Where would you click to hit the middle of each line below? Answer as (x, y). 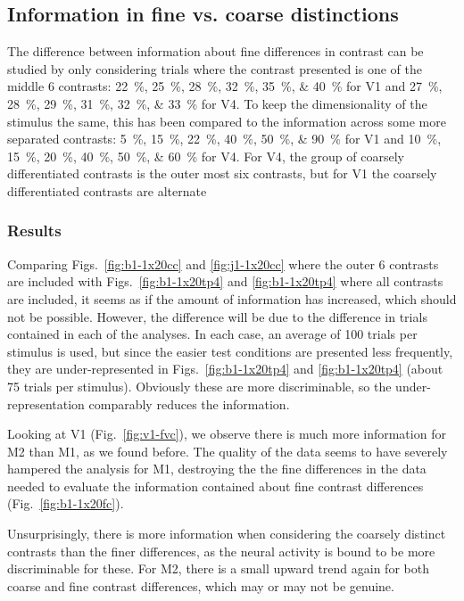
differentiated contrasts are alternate (107, 190)
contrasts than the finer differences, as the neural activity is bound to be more (221, 551)
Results (34, 231)
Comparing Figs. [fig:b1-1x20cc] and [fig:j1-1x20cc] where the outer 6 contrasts (223, 263)
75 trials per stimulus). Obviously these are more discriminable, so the (199, 386)
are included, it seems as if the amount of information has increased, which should (232, 298)
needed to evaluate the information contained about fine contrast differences (215, 486)
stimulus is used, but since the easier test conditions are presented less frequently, (230, 351)
